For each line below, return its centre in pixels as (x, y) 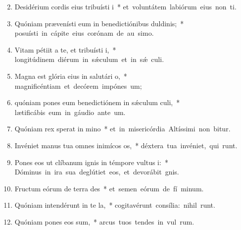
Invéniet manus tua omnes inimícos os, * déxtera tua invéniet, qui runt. (126, 145)
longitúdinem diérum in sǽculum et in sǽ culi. (89, 59)
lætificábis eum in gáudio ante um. (70, 112)
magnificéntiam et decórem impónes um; (78, 86)
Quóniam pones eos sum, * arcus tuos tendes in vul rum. (104, 221)
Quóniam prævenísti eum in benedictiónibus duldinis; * (99, 23)
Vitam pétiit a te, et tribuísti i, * (65, 49)
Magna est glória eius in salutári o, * (71, 76)
